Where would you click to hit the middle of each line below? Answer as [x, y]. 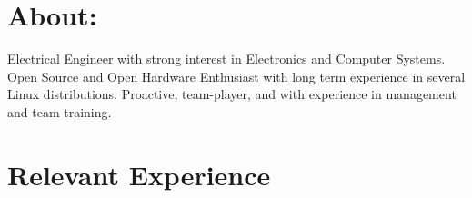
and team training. [60, 111]
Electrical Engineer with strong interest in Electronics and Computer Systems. [226, 59]
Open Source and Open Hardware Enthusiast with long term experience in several [236, 76]
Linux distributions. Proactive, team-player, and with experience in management [232, 94]
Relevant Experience [139, 174]
